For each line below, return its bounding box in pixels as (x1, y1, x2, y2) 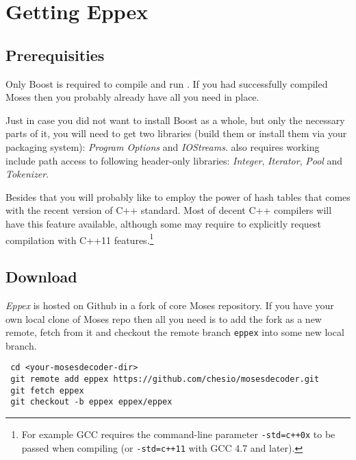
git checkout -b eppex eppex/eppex (10, 397, 173, 407)
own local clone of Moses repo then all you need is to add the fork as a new (5, 311, 322, 326)
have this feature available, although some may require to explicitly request (5, 216, 321, 230)
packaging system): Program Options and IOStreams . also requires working (5, 139, 320, 154)
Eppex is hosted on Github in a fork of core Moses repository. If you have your (5, 298, 334, 312)
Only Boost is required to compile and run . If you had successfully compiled (5, 76, 328, 90)
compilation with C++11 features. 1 (5, 230, 154, 247)
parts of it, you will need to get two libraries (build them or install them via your (5, 126, 347, 141)
